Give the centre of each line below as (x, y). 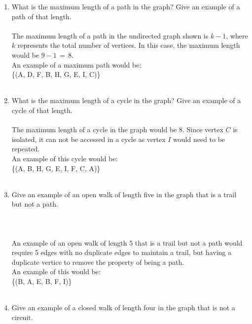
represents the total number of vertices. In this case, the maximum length (129, 45)
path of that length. (41, 16)
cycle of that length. (42, 110)
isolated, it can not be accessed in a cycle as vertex (89, 139)
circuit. (22, 317)
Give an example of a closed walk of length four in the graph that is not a (123, 307)
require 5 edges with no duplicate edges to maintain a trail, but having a (121, 252)
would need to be (199, 139)
